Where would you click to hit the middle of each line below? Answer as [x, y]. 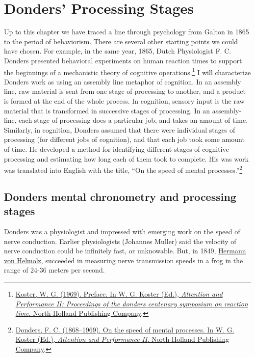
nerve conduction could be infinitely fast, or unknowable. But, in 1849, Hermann [125, 251]
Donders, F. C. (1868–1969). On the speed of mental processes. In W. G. [125, 329]
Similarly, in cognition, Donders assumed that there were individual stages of [120, 129]
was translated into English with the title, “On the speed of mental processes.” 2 [123, 169]
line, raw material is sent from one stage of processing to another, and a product [125, 91]
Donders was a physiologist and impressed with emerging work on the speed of [122, 231]
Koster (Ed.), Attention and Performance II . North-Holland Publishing [122, 339]
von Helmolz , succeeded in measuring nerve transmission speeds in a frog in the [124, 260]
